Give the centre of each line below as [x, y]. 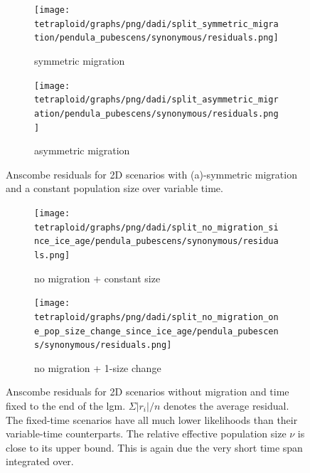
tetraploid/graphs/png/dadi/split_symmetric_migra [156, 24]
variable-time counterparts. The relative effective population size [146, 434]
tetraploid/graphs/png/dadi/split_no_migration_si [156, 227]
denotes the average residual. [226, 405]
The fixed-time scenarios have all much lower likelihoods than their [152, 419]
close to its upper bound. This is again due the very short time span [154, 447]
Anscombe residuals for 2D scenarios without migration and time [148, 392]
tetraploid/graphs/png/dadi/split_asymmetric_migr [156, 100]
